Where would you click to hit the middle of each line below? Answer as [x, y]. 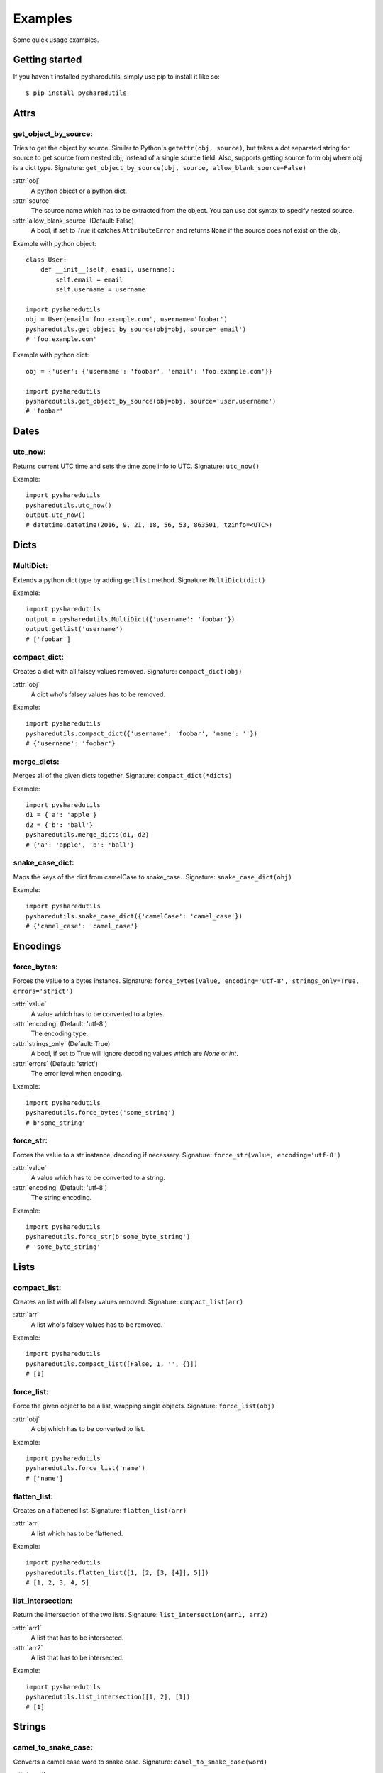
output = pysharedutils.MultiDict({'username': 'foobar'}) [131, 619]
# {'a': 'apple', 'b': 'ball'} [80, 845]
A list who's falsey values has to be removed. [97, 1324]
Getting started [48, 60]
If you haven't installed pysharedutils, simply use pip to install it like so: [116, 77]
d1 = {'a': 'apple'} [61, 815]
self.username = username [100, 290]
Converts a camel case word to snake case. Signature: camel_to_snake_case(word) [140, 1762]
